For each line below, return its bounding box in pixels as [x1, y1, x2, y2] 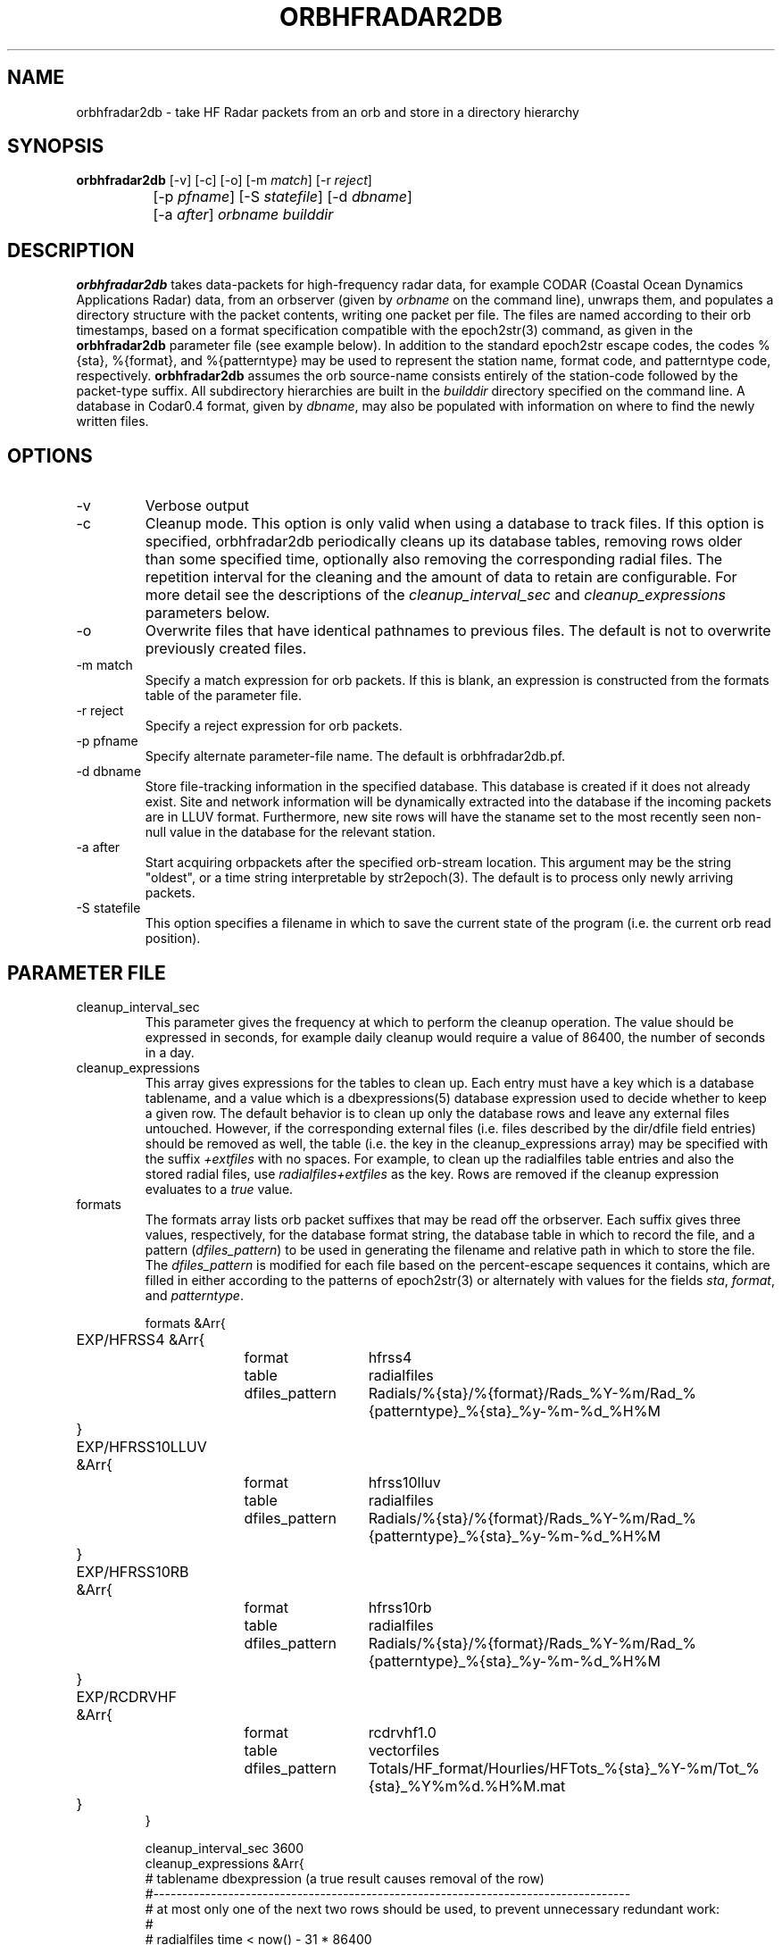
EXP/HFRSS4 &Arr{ [76, 1330, 205, 1348]
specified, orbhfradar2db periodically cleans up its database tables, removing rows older [145, 532, 743, 551]
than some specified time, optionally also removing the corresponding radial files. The [145, 550, 723, 569]
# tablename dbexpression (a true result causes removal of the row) [145, 1870, 545, 1886]
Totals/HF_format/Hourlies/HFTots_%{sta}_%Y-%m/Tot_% [368, 1758, 760, 1777]
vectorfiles [368, 1740, 440, 1759]
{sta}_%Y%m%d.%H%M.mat [368, 1776, 566, 1795]
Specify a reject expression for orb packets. [145, 718, 403, 734]
